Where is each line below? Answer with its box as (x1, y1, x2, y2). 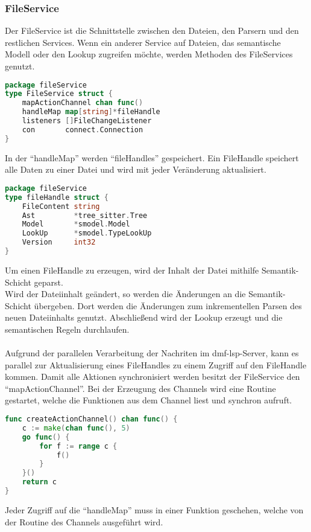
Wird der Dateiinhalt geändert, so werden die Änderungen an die (5, 287, 246, 300)
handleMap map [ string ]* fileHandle (22, 107, 160, 117)
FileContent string (22, 202, 100, 211)
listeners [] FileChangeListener (22, 117, 152, 126)
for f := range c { (39, 441, 118, 450)
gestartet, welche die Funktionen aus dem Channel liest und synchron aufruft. (5, 394, 292, 406)
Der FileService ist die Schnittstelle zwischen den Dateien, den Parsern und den (5, 24, 299, 37)
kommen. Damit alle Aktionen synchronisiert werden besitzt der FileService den (5, 370, 300, 383)
